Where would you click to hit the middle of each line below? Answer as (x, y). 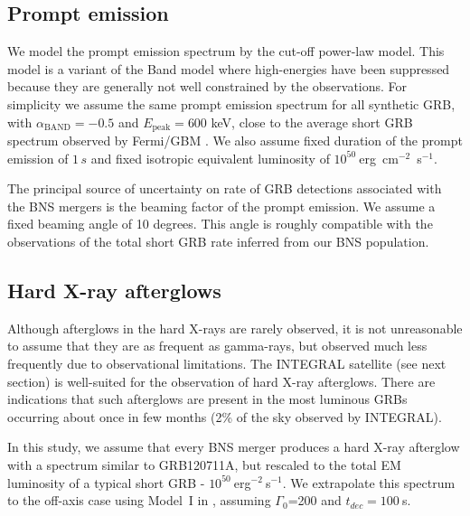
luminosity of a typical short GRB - (106, 482)
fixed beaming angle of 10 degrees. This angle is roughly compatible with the (220, 224)
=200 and (315, 500)
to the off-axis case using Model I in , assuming (139, 500)
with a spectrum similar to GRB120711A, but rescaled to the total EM (204, 464)
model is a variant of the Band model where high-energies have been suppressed (229, 68)
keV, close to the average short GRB (312, 122)
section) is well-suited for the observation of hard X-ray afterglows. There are (221, 381)
